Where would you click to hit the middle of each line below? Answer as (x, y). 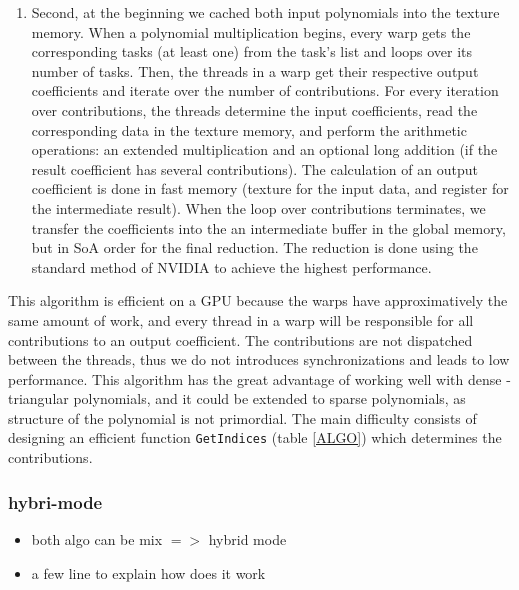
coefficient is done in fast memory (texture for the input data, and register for (270, 188)
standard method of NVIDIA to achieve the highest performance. (231, 266)
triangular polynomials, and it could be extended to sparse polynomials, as (237, 398)
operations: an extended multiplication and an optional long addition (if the (264, 149)
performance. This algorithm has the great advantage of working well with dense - (259, 378)
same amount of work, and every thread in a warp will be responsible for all (241, 319)
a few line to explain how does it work (148, 572)
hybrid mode (247, 538)
